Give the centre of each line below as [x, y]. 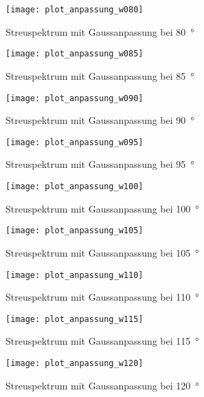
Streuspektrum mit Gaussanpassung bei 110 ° [102, 297]
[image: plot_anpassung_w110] [75, 275]
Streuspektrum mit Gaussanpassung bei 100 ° [102, 208]
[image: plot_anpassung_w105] [75, 231]
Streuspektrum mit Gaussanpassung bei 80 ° [100, 31]
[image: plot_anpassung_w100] [75, 186]
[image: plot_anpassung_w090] [75, 98]
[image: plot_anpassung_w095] [75, 142]
